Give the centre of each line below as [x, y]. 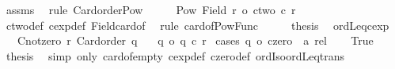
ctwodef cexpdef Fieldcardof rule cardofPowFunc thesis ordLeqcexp [197, 25]
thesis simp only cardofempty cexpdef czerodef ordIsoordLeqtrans [175, 55]
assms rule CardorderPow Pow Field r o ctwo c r [151, 9]
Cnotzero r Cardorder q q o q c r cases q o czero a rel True [195, 40]
